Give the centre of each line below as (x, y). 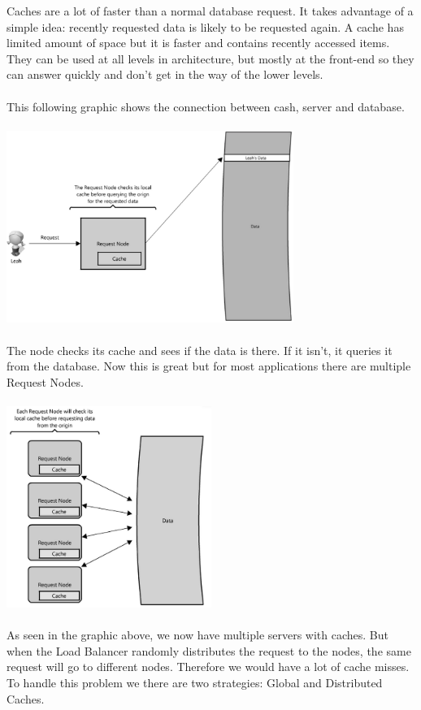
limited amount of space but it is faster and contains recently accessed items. (198, 43)
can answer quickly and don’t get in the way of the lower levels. (165, 74)
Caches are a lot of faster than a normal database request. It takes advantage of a (210, 11)
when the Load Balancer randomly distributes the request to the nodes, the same (209, 650)
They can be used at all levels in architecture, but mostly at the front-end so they (210, 58)
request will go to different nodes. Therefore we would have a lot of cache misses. (208, 667)
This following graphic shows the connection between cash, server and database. (206, 106)
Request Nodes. (45, 381)
